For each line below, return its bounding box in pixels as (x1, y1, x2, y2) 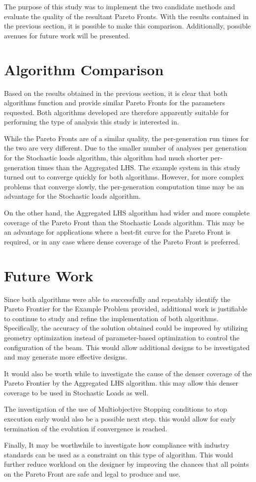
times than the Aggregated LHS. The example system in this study (37, 162, 241, 172)
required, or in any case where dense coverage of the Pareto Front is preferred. (4, 236, 240, 246)
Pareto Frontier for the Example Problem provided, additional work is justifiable (4, 303, 248, 314)
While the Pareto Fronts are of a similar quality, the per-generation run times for (4, 133, 249, 143)
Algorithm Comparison (4, 59, 164, 79)
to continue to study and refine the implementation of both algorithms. (4, 313, 219, 323)
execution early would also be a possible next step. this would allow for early (4, 414, 236, 424)
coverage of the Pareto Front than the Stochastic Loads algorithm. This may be (4, 217, 245, 227)
